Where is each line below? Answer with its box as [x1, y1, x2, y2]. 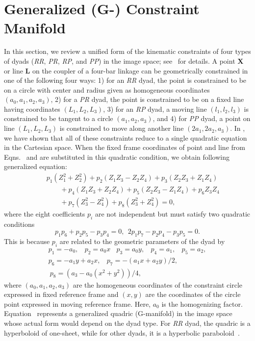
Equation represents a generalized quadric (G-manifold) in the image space [4, 308, 232, 318]
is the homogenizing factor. [161, 298, 243, 309]
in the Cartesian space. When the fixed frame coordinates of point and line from [4, 142, 245, 152]
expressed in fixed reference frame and [4, 289, 119, 299]
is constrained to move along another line [59, 123, 184, 133]
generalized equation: [4, 161, 67, 171]
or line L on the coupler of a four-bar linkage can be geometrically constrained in [4, 65, 248, 75]
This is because [4, 236, 50, 246]
